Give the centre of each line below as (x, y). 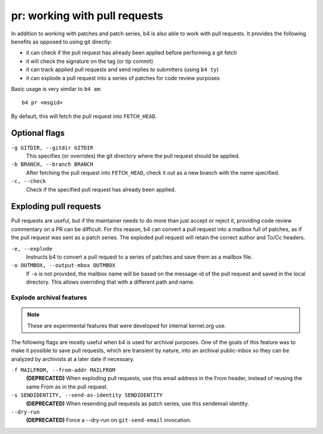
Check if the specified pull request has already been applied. (101, 189)
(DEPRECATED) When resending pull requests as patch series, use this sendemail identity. (138, 403)
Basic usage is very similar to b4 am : (56, 89)
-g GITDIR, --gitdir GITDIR (52, 148)
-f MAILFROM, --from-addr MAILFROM (63, 370)
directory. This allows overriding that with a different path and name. (110, 282)
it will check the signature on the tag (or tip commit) (90, 61)
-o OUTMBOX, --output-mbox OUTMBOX (63, 265)
